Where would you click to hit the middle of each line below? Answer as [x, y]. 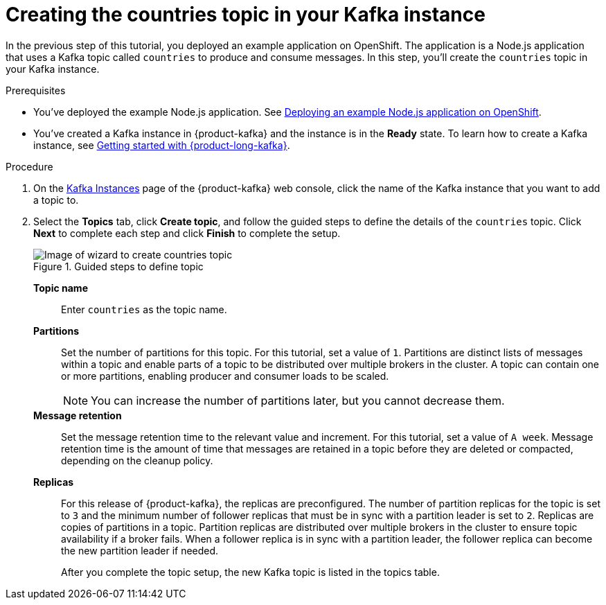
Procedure [29, 166]
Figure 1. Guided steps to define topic [118, 266]
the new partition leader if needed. [140, 550]
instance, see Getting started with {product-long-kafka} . [162, 145]
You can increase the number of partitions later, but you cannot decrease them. [298, 400]
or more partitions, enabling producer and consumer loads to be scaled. [225, 376]
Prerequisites [36, 90]
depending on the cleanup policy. [137, 460]
